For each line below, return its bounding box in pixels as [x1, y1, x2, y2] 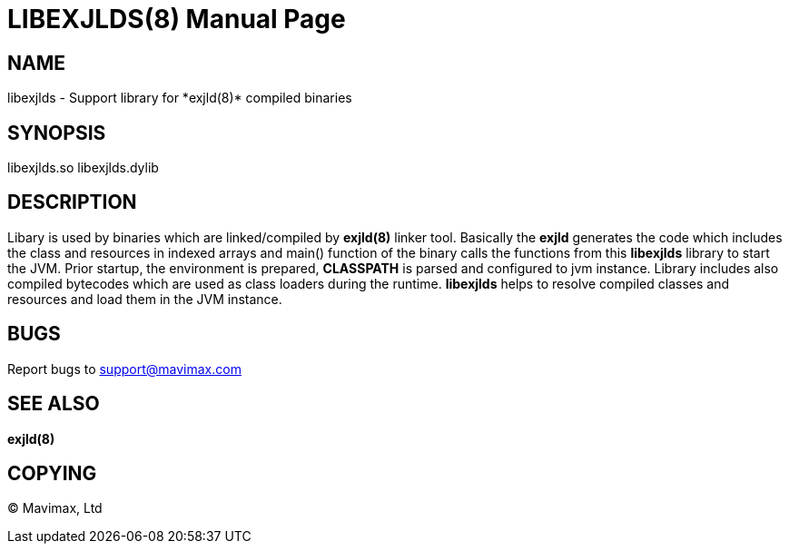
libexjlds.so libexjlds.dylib [7, 160, 159, 176]
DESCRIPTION [7, 191, 137, 214]
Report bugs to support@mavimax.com [7, 360, 242, 377]
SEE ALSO [7, 392, 100, 416]
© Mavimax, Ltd [7, 500, 103, 517]
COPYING [7, 461, 97, 485]
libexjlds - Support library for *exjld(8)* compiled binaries [7, 90, 352, 106]
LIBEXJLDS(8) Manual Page [7, 4, 346, 34]
